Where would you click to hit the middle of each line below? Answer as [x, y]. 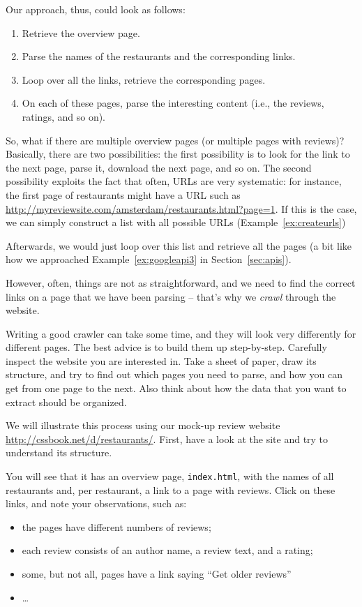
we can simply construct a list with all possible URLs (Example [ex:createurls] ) [176, 222]
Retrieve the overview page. [81, 32]
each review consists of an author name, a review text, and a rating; [167, 550]
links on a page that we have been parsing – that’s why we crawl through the [171, 296]
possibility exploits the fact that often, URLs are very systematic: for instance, [174, 181]
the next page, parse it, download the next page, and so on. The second [159, 167]
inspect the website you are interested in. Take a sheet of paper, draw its [161, 360]
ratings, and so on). [64, 116]
